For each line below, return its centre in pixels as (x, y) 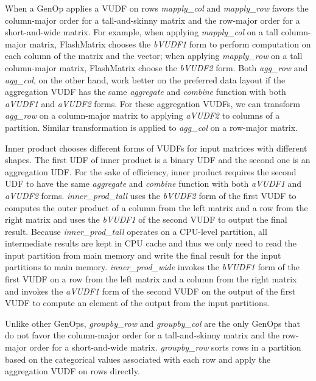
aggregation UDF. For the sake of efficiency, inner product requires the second (151, 171)
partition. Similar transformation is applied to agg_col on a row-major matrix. (152, 127)
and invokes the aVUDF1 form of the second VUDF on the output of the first (150, 291)
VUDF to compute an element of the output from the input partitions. (137, 303)
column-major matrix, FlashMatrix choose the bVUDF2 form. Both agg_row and (156, 67)
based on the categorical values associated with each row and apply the (138, 359)
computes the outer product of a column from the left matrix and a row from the (156, 207)
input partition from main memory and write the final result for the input (143, 255)
